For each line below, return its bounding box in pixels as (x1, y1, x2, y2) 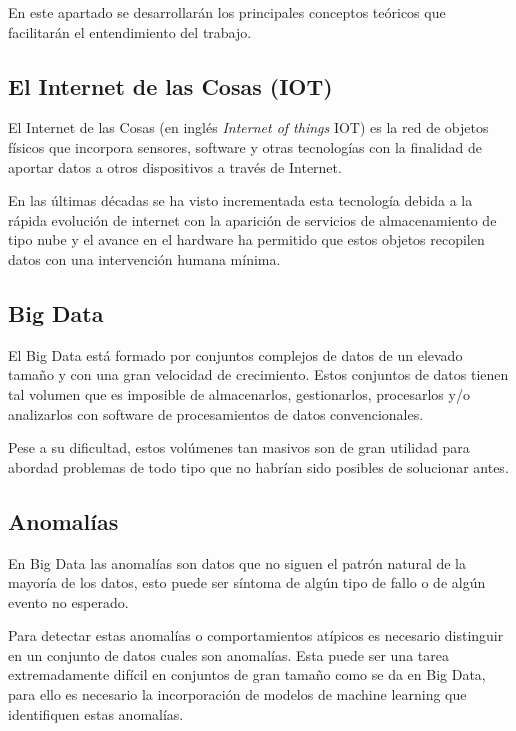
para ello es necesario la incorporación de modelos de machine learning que (8, 684, 467, 705)
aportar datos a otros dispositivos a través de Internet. (8, 156, 342, 177)
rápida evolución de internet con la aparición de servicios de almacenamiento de (8, 209, 497, 230)
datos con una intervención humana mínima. (8, 248, 281, 269)
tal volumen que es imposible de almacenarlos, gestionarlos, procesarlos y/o (8, 383, 470, 404)
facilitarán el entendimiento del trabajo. (8, 21, 252, 42)
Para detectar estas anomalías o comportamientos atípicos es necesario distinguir (8, 625, 504, 646)
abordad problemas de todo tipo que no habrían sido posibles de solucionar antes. (8, 456, 509, 477)
